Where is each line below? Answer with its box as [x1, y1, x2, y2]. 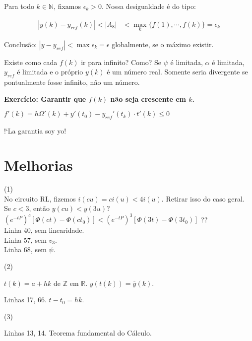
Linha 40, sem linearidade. [4, 225, 84, 235]
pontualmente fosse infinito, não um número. [4, 77, 140, 87]
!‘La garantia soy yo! [4, 126, 66, 136]
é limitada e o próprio [17, 67, 83, 77]
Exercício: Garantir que [4, 93, 86, 104]
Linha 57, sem [4, 234, 47, 245]
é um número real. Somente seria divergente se [107, 67, 248, 77]
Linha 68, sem [4, 244, 47, 255]
